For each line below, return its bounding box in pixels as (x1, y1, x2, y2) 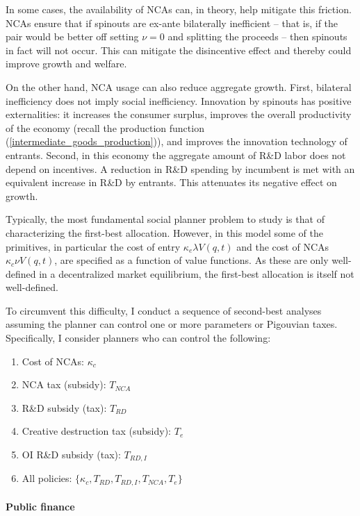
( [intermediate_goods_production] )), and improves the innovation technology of (6, 134, 347, 149)
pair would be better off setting (6, 29, 139, 44)
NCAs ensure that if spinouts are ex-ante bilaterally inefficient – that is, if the (6, 15, 338, 30)
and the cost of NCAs (236, 239, 329, 253)
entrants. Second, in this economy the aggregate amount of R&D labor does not (6, 147, 346, 162)
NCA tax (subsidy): (22, 377, 106, 392)
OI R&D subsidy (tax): (22, 447, 121, 462)
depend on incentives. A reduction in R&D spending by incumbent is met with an (6, 161, 355, 176)
